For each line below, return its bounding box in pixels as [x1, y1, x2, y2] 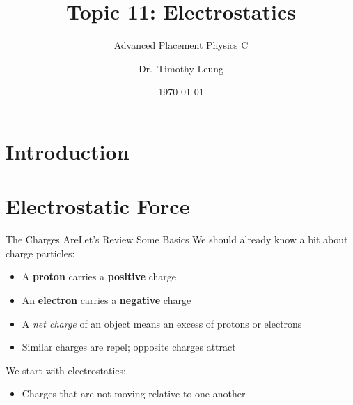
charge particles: [6, 245, 75, 260]
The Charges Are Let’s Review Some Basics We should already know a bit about [6, 232, 348, 247]
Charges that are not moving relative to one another [22, 386, 246, 401]
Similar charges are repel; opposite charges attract [22, 339, 236, 354]
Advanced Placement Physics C [113, 38, 249, 52]
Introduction [6, 137, 130, 165]
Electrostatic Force [6, 192, 190, 220]
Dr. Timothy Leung [138, 61, 224, 75]
